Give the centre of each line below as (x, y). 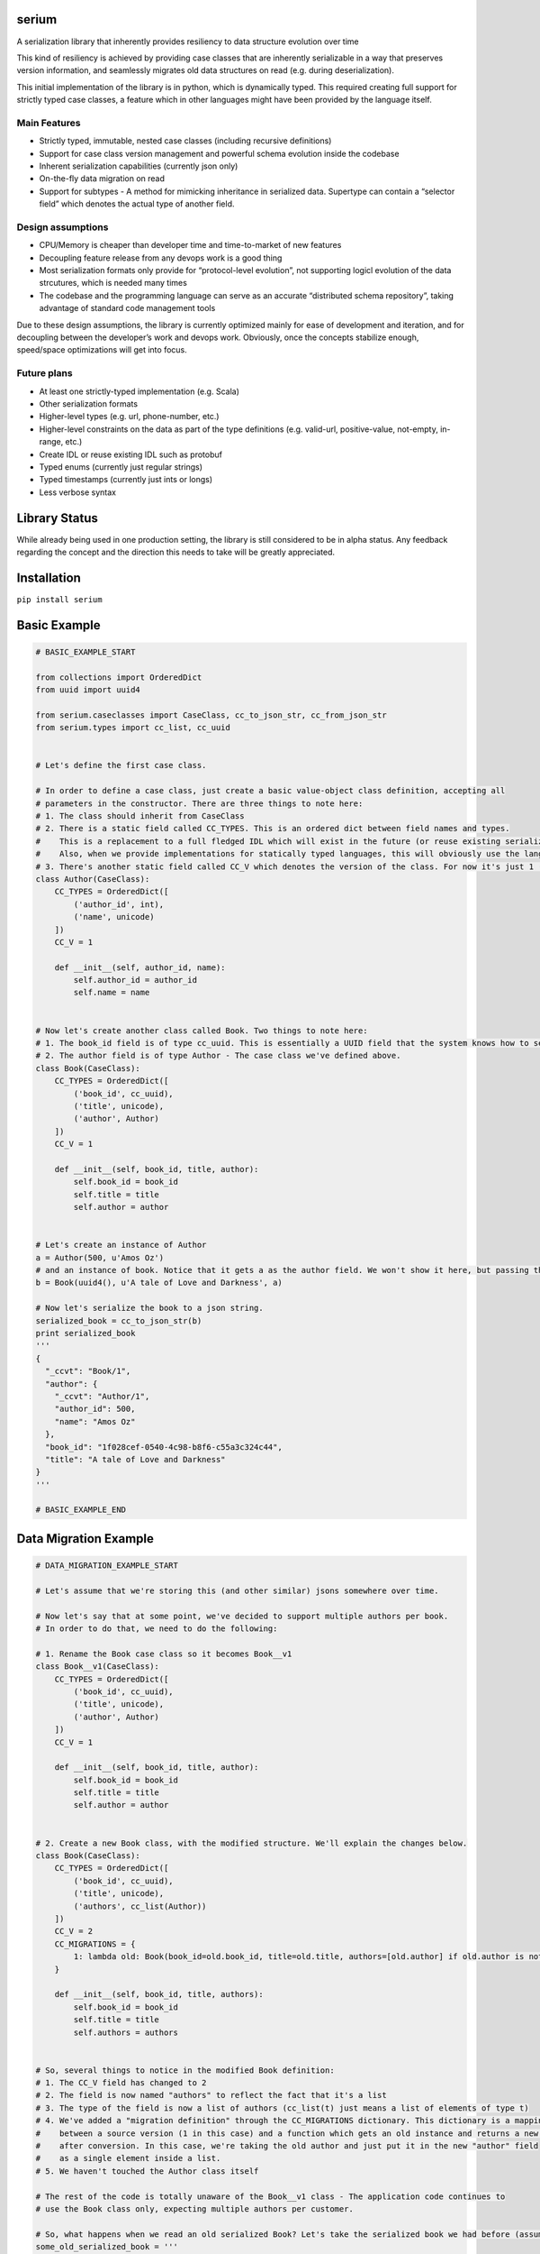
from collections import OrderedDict (119, 677)
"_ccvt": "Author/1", (102, 1396)
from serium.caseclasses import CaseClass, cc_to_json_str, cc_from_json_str (211, 715)
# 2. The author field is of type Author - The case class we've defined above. (218, 1056)
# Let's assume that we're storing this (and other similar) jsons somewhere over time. (238, 1590)
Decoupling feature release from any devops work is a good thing (161, 258)
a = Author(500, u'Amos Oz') (100, 1257)
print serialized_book (85, 1333)
